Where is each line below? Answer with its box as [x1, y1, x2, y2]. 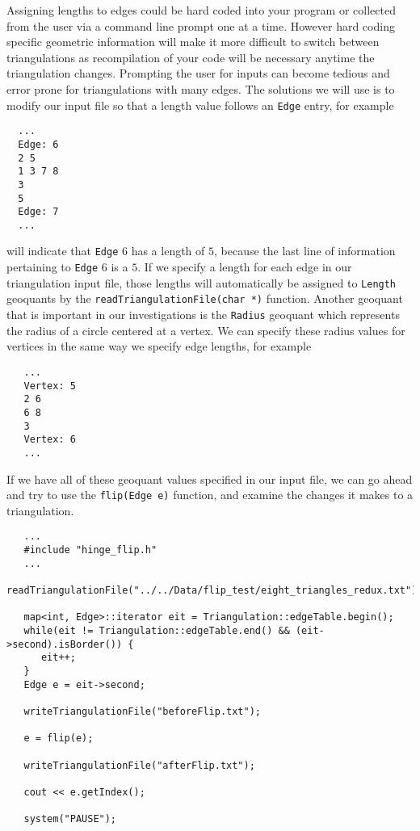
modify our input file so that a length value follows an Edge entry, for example [6, 96, 394, 113]
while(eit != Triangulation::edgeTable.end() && [23, 624, 290, 636]
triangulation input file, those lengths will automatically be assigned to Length [6, 274, 397, 291]
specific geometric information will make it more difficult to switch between [6, 33, 380, 50]
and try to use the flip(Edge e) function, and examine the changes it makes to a [6, 486, 414, 503]
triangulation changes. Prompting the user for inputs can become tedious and [6, 65, 390, 82]
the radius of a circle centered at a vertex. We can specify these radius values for [6, 321, 405, 338]
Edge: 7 [18, 206, 59, 218]
